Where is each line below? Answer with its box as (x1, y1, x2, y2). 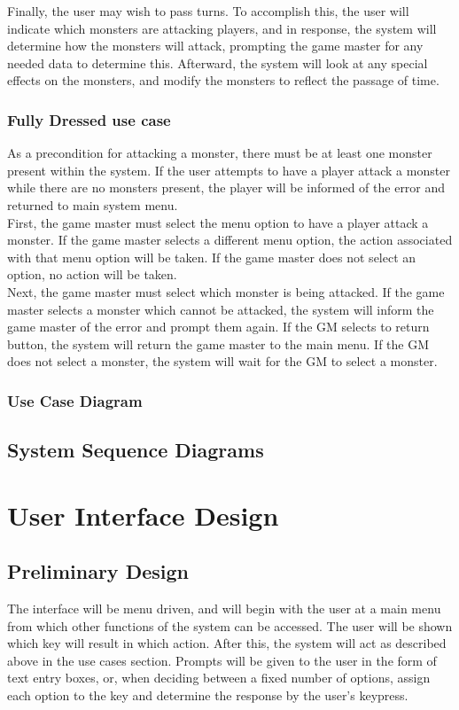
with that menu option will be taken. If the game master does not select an (7, 247, 416, 266)
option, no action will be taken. (7, 265, 177, 284)
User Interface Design (7, 496, 279, 533)
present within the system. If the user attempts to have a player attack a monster (7, 160, 450, 179)
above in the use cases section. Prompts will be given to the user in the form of (7, 651, 437, 669)
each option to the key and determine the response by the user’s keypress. (7, 686, 408, 705)
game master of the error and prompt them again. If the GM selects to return (7, 317, 430, 336)
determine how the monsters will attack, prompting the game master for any (7, 36, 424, 55)
